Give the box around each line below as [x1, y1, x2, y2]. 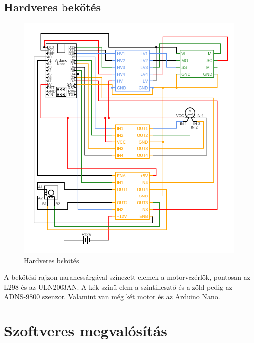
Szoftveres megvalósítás [4, 320, 168, 341]
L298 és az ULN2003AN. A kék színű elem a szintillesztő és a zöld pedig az [4, 282, 232, 292]
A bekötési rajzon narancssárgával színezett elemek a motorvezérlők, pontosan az [4, 272, 250, 282]
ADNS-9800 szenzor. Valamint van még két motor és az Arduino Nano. [4, 291, 220, 301]
